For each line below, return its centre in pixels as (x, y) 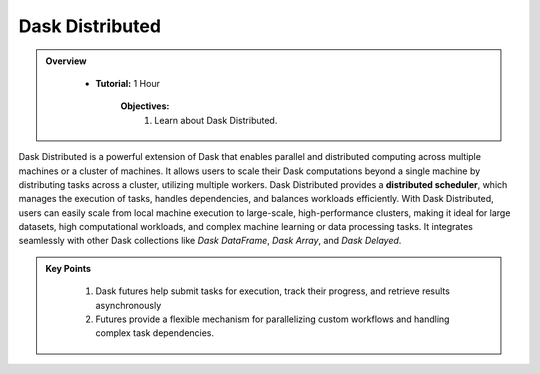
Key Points (68, 268)
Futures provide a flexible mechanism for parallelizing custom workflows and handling (272, 319)
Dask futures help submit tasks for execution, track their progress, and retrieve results (272, 291)
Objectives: (145, 106)
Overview (66, 61)
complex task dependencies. (155, 333)
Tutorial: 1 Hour (127, 83)
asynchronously (128, 305)
